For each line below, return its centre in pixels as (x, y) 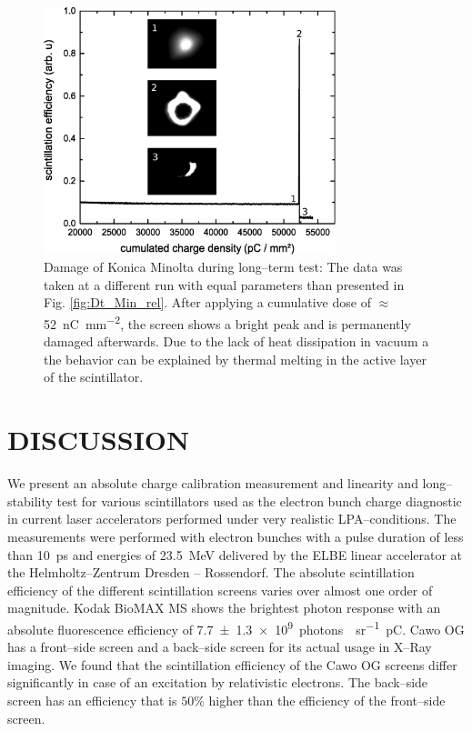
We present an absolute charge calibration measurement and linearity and (213, 483)
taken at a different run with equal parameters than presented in (224, 284)
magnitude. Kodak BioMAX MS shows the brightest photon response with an (224, 608)
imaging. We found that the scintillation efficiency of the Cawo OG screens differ (232, 664)
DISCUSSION (99, 440)
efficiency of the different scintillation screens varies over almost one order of (220, 590)
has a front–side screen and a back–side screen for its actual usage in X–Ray (220, 647)
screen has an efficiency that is (92, 700)
